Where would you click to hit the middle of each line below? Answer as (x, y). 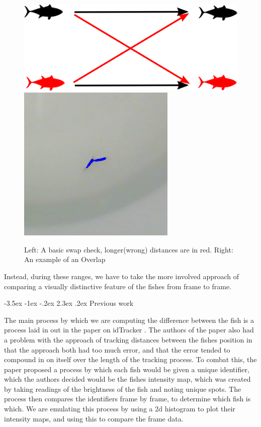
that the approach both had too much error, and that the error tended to (117, 349)
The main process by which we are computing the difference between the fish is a (129, 320)
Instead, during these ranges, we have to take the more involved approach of (122, 276)
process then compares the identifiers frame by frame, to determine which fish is (127, 399)
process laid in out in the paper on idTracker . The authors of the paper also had (129, 330)
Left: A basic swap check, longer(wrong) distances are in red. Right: (129, 249)
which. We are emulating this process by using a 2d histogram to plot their (120, 409)
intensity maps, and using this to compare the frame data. (94, 418)
